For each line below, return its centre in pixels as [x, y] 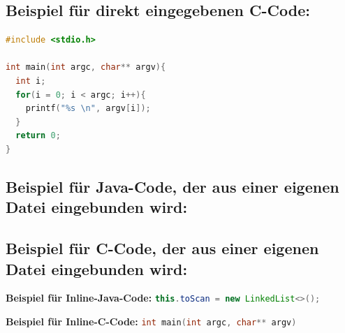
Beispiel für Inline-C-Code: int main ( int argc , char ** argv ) [151, 321]
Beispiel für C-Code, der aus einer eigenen [162, 248]
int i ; [31, 81]
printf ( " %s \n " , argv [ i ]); [88, 109]
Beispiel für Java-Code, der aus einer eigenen [172, 186]
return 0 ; [38, 136]
